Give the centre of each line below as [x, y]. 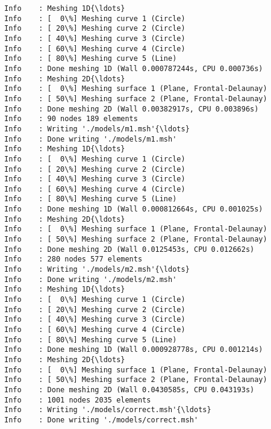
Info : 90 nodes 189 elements [71, 119]
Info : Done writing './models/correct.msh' [101, 420]
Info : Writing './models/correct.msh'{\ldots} [108, 410]
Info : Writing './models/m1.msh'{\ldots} [97, 129]
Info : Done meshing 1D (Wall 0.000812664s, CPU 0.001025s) [134, 209]
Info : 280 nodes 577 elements [73, 259]
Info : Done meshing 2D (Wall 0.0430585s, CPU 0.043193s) [129, 390]
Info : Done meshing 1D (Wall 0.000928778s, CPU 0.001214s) [134, 350]
